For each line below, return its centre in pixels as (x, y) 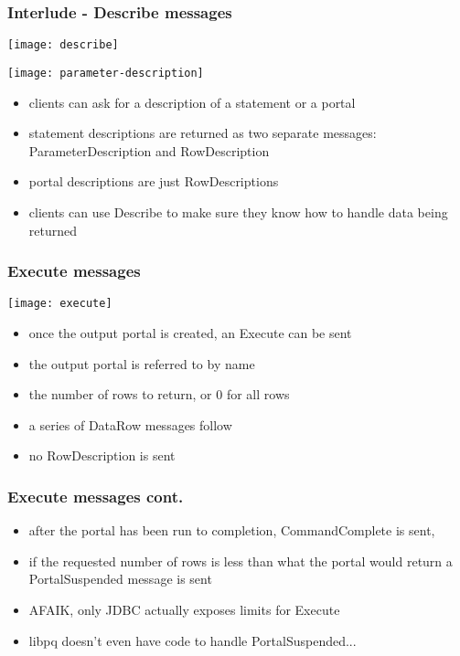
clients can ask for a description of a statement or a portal (192, 102)
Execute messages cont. (96, 496)
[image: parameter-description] (106, 73)
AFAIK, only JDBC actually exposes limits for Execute (184, 609)
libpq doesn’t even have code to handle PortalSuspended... (193, 640)
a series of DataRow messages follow (130, 424)
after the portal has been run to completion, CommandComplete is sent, (232, 530)
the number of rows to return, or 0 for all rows (159, 394)
